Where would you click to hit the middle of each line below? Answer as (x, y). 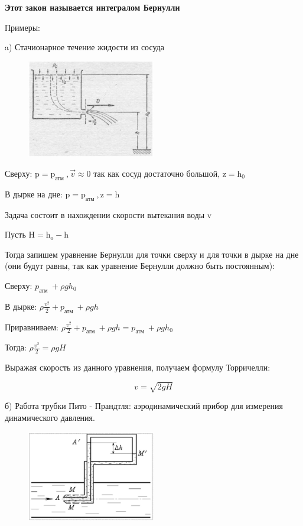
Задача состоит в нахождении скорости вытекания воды (105, 214)
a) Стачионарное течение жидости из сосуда (84, 47)
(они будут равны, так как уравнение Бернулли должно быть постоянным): (140, 266)
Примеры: (22, 27)
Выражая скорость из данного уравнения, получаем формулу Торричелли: (138, 367)
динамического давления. (50, 417)
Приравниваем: (32, 327)
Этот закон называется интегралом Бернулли (92, 7)
